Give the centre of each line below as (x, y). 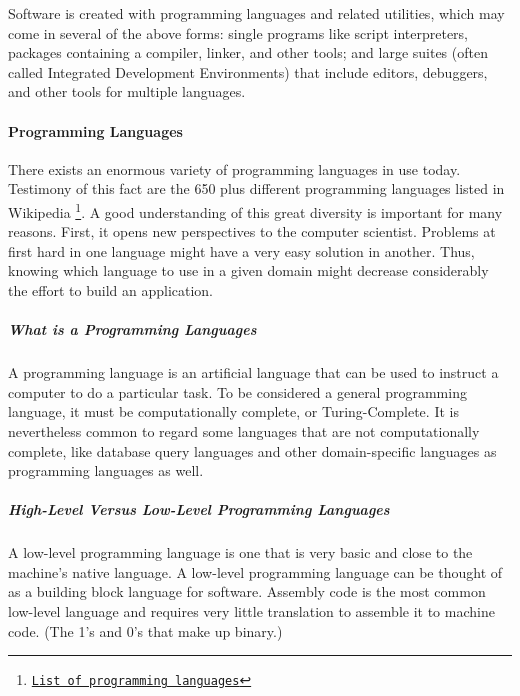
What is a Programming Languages (132, 329)
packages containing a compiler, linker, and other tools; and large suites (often (248, 52)
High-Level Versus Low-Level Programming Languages (199, 509)
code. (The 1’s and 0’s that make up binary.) (145, 630)
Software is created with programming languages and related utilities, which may (256, 13)
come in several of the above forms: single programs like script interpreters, (238, 32)
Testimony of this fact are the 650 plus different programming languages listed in (256, 188)
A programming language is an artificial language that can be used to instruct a (253, 372)
